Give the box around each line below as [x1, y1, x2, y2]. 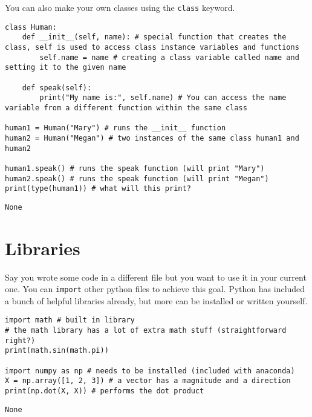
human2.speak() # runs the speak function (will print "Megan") [5, 174, 269, 183]
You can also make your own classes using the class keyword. [5, 1, 235, 13]
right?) [5, 336, 36, 345]
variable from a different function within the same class [5, 103, 247, 112]
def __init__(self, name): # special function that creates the [22, 33, 287, 42]
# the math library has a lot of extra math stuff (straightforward [5, 326, 287, 335]
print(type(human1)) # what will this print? [5, 184, 191, 193]
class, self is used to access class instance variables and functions [5, 42, 299, 52]
